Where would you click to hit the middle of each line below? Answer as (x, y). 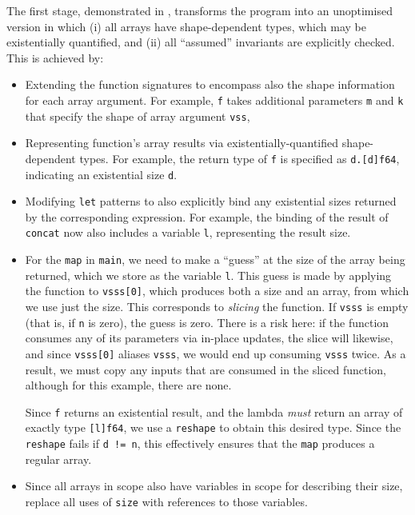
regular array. (58, 459)
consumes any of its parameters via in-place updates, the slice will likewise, (209, 338)
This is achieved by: (55, 57)
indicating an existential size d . (101, 174)
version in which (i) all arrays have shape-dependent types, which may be (186, 26)
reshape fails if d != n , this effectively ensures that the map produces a (200, 443)
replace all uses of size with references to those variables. (166, 501)
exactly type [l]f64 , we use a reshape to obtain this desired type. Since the (213, 427)
